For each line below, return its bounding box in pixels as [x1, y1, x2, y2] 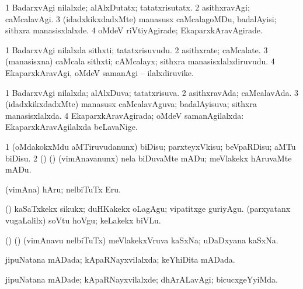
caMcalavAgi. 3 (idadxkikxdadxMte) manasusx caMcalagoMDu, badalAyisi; [5, 12, 277, 25]
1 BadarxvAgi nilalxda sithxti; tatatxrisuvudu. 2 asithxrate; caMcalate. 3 [5, 43, 268, 56]
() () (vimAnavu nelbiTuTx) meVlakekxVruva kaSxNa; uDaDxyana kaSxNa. [5, 233, 278, 246]
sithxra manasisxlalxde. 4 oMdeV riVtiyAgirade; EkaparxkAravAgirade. [5, 24, 263, 36]
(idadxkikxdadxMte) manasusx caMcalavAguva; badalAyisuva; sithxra [5, 98, 257, 110]
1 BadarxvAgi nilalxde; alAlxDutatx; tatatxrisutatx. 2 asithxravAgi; [5, 1, 250, 13]
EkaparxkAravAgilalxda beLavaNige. [5, 121, 138, 133]
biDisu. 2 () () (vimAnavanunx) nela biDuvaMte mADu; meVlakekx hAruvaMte [5, 152, 292, 164]
